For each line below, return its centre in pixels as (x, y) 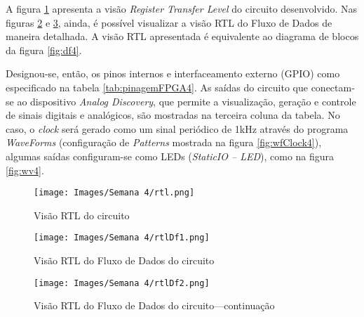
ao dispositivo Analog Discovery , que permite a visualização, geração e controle (187, 101)
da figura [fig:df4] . (44, 50)
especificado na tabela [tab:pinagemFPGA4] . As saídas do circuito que (157, 87)
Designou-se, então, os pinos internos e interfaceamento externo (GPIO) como (173, 73)
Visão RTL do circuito (82, 215)
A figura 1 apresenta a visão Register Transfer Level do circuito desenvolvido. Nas (181, 8)
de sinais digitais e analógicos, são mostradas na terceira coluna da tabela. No (173, 115)
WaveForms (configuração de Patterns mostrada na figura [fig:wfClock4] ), (164, 142)
